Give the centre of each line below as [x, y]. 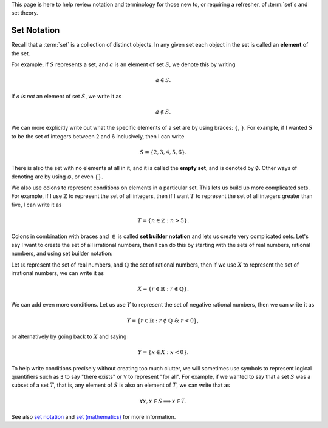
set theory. [25, 13]
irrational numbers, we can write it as [58, 273]
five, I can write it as [36, 205]
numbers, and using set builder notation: [62, 253]
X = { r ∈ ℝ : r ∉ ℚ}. [163, 289]
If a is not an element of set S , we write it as [67, 96]
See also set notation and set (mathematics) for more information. [94, 417]
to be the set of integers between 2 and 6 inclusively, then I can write [98, 136]
